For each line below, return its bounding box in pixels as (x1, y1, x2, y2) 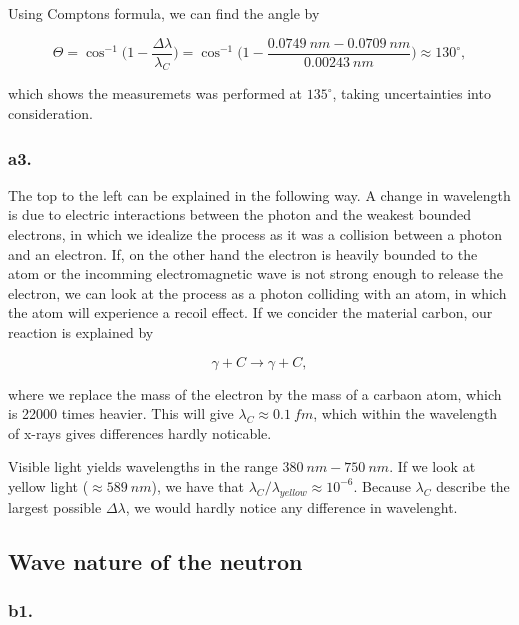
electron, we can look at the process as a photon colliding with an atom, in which (8, 282, 507, 303)
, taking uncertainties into (332, 83, 491, 104)
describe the (436, 475, 510, 496)
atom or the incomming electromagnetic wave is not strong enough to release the (8, 263, 503, 284)
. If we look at (389, 456, 476, 477)
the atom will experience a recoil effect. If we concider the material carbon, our (8, 302, 493, 323)
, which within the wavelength (313, 403, 498, 424)
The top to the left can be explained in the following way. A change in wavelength (8, 184, 511, 205)
